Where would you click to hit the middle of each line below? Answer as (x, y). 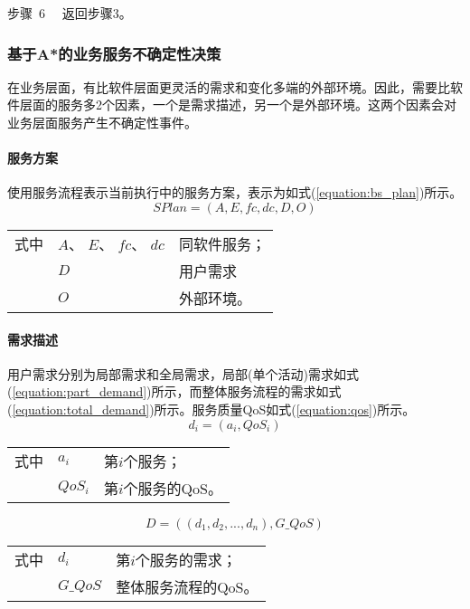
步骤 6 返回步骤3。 (70, 13)
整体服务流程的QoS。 (187, 586)
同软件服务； (222, 243)
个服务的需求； (186, 559)
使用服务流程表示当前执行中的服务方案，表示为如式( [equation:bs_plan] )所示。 (235, 192)
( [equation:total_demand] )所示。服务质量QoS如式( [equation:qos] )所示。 (211, 409)
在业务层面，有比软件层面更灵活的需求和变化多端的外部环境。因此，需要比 (229, 86)
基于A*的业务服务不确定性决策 (114, 53)
